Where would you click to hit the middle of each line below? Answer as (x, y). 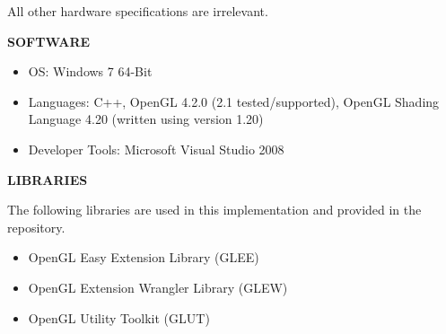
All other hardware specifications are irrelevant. (138, 11)
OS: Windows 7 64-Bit (90, 71)
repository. (36, 227)
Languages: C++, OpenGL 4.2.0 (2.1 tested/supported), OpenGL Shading (234, 101)
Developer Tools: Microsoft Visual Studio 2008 (156, 149)
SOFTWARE (49, 41)
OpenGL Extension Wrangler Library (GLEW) (158, 287)
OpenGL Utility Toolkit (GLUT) (119, 317)
